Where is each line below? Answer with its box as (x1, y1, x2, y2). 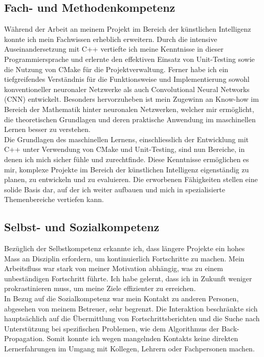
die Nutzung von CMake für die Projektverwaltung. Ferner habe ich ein (4, 63, 229, 74)
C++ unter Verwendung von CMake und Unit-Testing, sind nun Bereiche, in (4, 144, 245, 154)
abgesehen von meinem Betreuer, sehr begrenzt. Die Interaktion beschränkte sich (4, 303, 258, 314)
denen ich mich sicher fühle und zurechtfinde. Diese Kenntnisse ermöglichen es (4, 153, 249, 164)
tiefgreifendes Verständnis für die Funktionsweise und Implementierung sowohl (4, 74, 250, 84)
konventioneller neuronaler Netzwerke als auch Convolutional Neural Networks (4, 83, 250, 94)
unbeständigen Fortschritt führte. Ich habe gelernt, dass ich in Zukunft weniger (4, 273, 252, 283)
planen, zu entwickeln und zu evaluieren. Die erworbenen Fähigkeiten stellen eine (4, 174, 258, 185)
